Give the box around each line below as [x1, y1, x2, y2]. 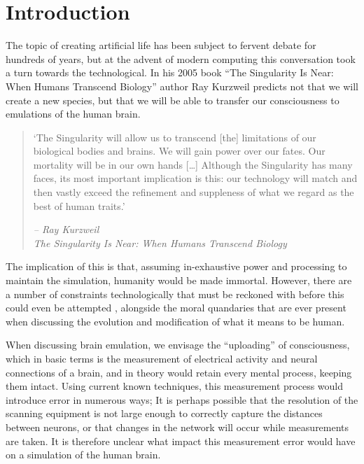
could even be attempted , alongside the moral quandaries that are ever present [6, 300, 346, 315]
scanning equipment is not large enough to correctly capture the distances [6, 406, 323, 421]
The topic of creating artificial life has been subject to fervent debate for [6, 38, 316, 52]
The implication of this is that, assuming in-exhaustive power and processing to [6, 259, 347, 274]
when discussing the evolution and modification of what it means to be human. [6, 314, 345, 328]
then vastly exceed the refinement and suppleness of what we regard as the [33, 185, 354, 199]
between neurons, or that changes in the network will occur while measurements [6, 419, 349, 434]
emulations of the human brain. [6, 106, 141, 121]
